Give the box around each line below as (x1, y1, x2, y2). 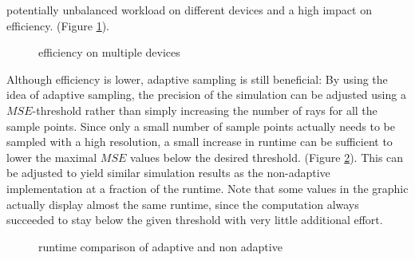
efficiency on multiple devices (38, 44, 180, 61)
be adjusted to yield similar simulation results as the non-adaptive (6, 164, 330, 181)
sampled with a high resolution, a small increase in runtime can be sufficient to (6, 133, 393, 150)
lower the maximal (6, 148, 97, 165)
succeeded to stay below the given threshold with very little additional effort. (6, 211, 383, 228)
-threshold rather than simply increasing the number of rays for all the (32, 101, 377, 118)
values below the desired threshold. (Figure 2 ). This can (130, 148, 404, 165)
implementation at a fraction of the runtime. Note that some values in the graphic (6, 179, 409, 196)
